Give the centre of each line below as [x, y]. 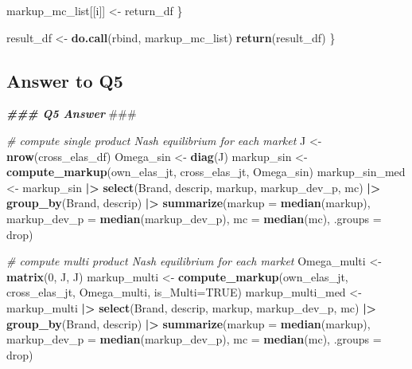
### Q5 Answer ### [72, 114]
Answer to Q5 [65, 80]
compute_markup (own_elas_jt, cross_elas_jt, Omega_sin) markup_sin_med [206, 172]
